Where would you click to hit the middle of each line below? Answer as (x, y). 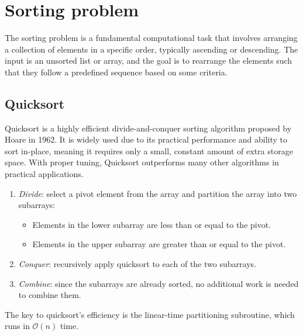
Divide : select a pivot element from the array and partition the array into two (158, 193)
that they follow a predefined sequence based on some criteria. (116, 72)
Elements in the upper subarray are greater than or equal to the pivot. (159, 244)
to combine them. (50, 295)
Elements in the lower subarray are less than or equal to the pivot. (152, 224)
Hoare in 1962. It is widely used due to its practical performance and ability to (146, 139)
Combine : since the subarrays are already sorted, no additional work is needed (159, 283)
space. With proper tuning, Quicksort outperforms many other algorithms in (142, 162)
